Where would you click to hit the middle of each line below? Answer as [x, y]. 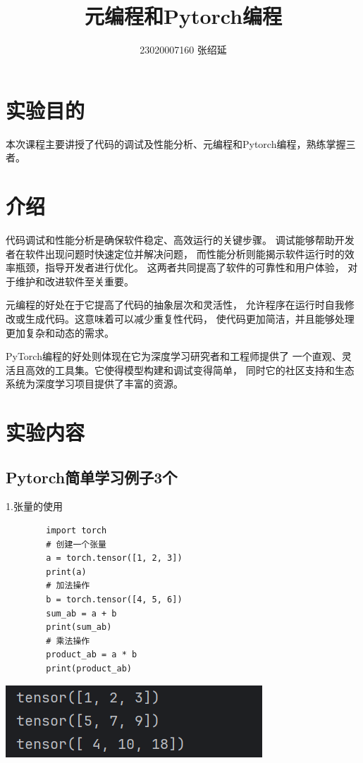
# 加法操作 [68, 586]
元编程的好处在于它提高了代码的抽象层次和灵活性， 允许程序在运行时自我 [175, 305]
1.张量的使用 [34, 506]
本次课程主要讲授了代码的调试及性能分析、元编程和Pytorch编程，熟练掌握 [176, 143]
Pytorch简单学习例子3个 [92, 477]
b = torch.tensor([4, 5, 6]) [114, 600]
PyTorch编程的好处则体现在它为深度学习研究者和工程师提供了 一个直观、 [174, 356]
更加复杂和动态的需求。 [60, 332]
